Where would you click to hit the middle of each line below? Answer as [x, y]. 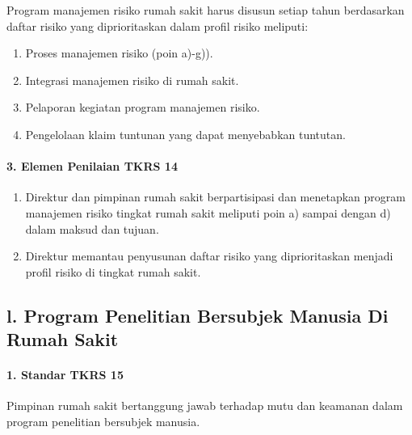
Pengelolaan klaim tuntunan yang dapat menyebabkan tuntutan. [185, 134]
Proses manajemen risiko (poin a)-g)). [119, 53]
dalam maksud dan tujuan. [92, 228]
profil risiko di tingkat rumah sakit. [113, 271]
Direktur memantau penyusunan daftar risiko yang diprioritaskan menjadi [209, 256]
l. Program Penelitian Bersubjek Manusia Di [198, 315]
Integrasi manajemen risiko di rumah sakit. [132, 80]
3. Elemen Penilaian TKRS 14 [92, 166]
